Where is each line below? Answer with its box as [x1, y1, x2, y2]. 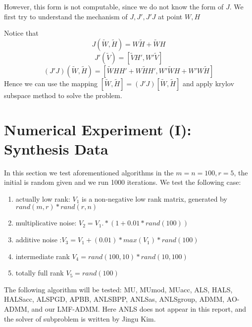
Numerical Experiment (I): [4, 119, 192, 139]
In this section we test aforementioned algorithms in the [4, 167, 174, 177]
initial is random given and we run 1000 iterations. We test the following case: [4, 177, 241, 187]
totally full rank [15, 268, 64, 278]
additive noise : [15, 234, 62, 245]
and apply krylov [182, 78, 234, 88]
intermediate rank [15, 251, 70, 261]
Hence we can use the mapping [4, 78, 98, 88]
